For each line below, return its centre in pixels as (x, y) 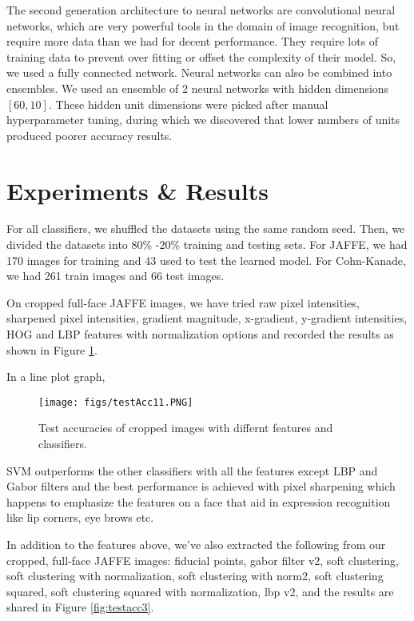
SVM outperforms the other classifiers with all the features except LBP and (192, 470)
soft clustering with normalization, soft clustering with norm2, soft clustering (195, 576)
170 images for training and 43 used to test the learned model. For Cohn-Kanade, (206, 260)
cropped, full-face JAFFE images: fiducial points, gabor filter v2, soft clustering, (203, 560)
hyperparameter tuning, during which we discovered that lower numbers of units (203, 120)
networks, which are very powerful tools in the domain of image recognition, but (203, 25)
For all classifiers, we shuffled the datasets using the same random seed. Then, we (206, 228)
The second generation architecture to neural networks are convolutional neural (201, 10)
